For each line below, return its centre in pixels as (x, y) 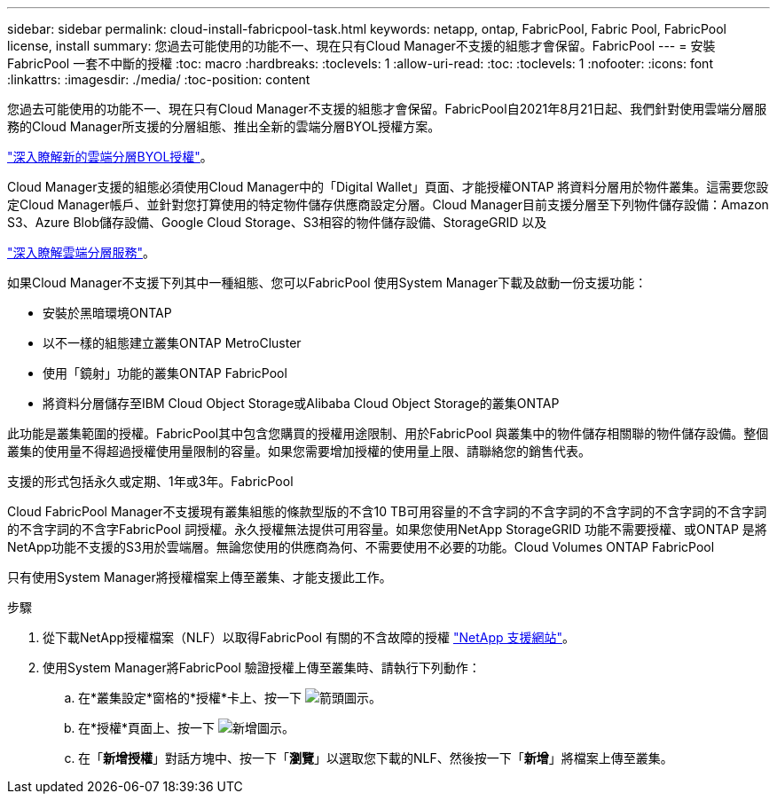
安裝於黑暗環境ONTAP (107, 313)
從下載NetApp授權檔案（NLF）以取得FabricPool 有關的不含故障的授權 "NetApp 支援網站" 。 (309, 637)
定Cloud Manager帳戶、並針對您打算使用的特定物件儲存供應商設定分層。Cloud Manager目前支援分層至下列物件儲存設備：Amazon (388, 204)
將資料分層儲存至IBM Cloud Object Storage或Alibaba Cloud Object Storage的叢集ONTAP (301, 403)
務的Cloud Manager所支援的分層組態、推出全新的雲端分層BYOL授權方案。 (224, 126)
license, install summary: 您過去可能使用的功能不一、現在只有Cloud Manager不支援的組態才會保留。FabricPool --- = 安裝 (361, 46)
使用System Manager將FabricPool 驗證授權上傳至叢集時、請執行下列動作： (262, 667)
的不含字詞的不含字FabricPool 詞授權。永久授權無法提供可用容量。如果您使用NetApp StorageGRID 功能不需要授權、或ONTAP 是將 (387, 529)
